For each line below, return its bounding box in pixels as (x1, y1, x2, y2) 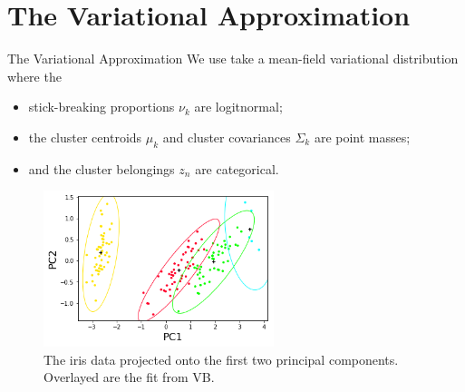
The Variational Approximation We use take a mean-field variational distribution (7, 49, 459, 68)
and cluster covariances (162, 127, 291, 146)
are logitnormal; (194, 97, 283, 116)
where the (7, 66, 62, 85)
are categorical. (195, 159, 279, 178)
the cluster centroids (28, 127, 142, 146)
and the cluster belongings (28, 159, 175, 178)
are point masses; (314, 127, 411, 146)
